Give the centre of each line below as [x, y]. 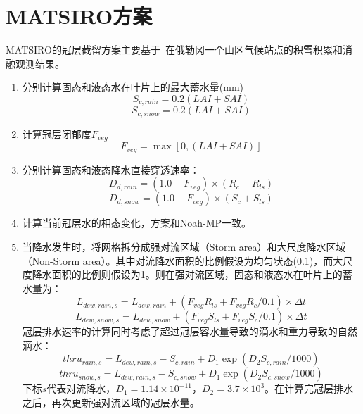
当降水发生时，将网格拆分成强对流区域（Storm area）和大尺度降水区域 [184, 246]
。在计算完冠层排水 [309, 388]
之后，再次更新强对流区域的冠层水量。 [111, 402]
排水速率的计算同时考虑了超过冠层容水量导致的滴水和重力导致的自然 [199, 331]
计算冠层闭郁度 [57, 133]
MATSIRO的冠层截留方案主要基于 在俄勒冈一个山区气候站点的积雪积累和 [174, 50]
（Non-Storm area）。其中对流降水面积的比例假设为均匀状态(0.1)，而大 [183, 260]
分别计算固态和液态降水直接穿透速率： [111, 169]
